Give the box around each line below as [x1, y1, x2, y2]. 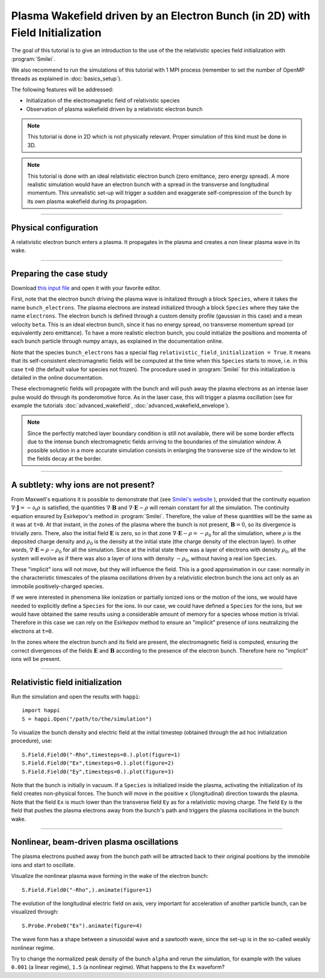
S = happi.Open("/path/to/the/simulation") [22, 715, 152, 723]
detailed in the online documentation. [11, 374, 104, 381]
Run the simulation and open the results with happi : [11, 693, 141, 700]
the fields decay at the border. [27, 455, 102, 462]
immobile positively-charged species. [11, 582, 104, 590]
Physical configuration [11, 222, 99, 233]
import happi [22, 707, 60, 714]
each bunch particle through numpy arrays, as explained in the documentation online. [11, 337, 224, 345]
